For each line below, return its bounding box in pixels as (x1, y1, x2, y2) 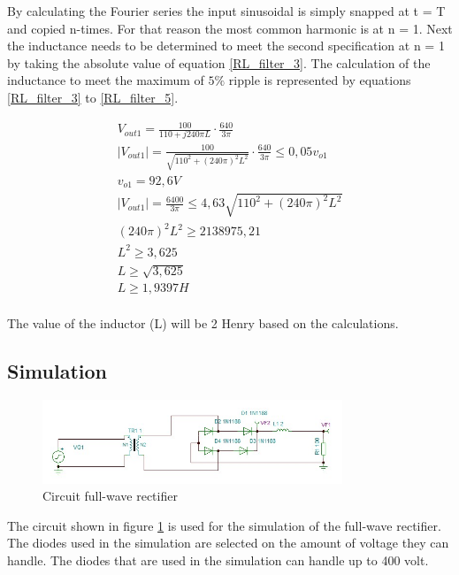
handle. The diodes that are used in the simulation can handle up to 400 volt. (7, 551, 429, 570)
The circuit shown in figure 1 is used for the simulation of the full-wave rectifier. (7, 516, 441, 534)
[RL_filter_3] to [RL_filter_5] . (7, 88, 179, 106)
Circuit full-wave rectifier (42, 487, 178, 505)
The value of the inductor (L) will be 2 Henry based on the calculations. (7, 314, 399, 332)
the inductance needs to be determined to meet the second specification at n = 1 (7, 36, 445, 55)
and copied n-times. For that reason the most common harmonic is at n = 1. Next (7, 19, 453, 37)
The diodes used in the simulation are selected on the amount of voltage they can (7, 533, 449, 552)
